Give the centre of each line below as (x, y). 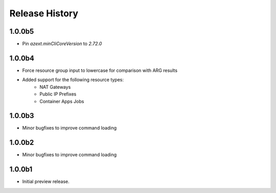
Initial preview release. (46, 182)
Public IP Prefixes (58, 94)
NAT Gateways (55, 87)
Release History (44, 13)
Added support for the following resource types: (73, 80)
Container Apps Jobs (62, 101)
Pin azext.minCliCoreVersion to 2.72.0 (62, 44)
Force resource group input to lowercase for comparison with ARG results (100, 70)
